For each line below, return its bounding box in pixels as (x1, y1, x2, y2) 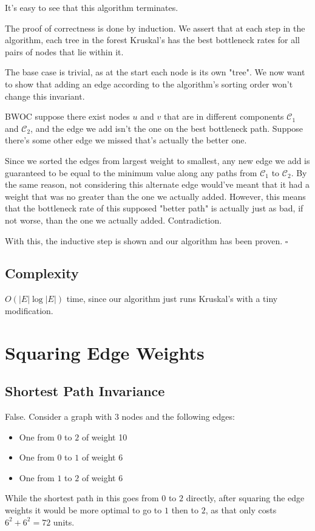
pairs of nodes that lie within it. (5, 45, 124, 58)
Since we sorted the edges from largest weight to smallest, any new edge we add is (5, 154, 310, 166)
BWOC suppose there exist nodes (5, 110, 130, 123)
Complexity (5, 264, 79, 283)
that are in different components (163, 110, 284, 123)
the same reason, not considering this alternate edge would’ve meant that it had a (5, 178, 310, 191)
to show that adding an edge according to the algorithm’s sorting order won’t (5, 77, 293, 90)
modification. (5, 304, 53, 317)
